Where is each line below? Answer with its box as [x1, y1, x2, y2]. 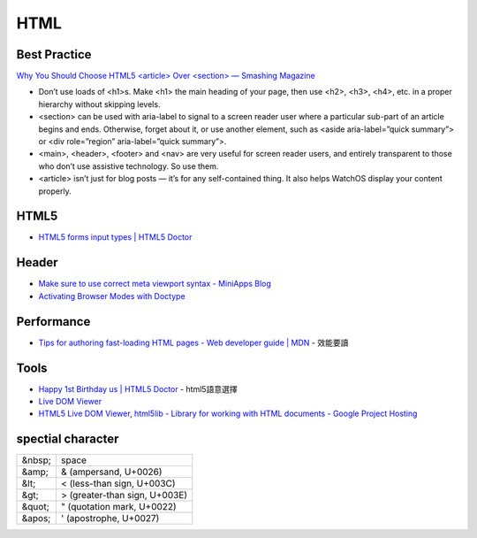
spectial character [16, 432, 119, 447]
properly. [38, 186, 72, 196]
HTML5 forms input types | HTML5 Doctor [38, 232, 193, 242]
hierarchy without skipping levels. [38, 98, 161, 110]
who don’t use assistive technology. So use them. [38, 160, 219, 172]
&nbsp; [21, 454, 52, 466]
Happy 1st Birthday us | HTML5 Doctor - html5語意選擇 [38, 383, 238, 394]
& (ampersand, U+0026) [60, 465, 163, 478]
